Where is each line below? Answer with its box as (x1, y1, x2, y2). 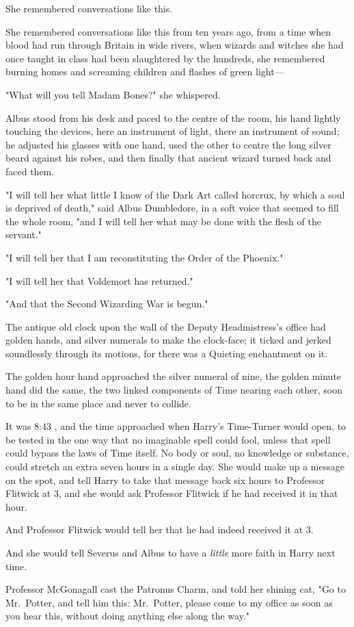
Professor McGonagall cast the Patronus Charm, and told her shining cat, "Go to (5, 582, 346, 596)
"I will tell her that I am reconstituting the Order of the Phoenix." (5, 250, 284, 264)
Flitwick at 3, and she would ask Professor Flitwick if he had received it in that (5, 486, 338, 500)
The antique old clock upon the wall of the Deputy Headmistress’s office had (5, 319, 326, 333)
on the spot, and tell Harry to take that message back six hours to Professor (5, 472, 325, 487)
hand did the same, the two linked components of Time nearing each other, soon (5, 383, 343, 397)
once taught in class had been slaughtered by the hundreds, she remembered (5, 51, 325, 65)
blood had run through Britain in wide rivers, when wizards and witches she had (5, 38, 344, 52)
